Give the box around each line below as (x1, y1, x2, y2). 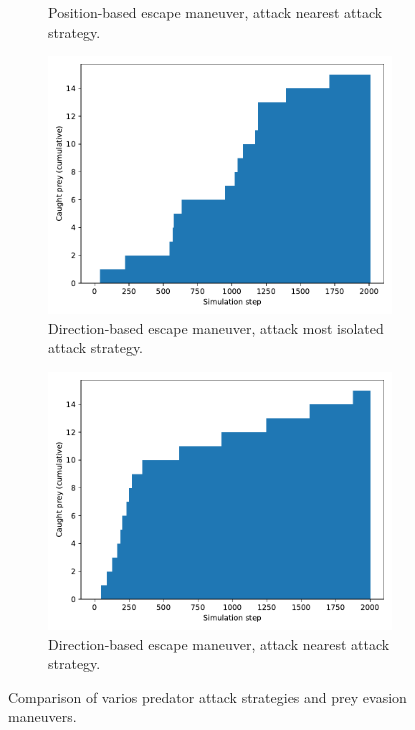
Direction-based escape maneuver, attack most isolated (48, 317, 384, 338)
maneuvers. (8, 706, 77, 727)
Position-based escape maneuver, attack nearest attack (48, 2, 383, 22)
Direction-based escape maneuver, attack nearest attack (48, 633, 390, 654)
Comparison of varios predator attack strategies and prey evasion (8, 686, 407, 707)
